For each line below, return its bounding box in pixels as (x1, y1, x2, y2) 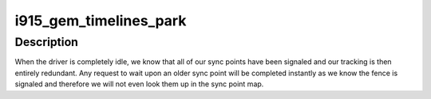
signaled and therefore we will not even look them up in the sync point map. (14, 79, 264, 89)
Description (14, 35, 79, 49)
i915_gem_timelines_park (14, 12, 187, 29)
